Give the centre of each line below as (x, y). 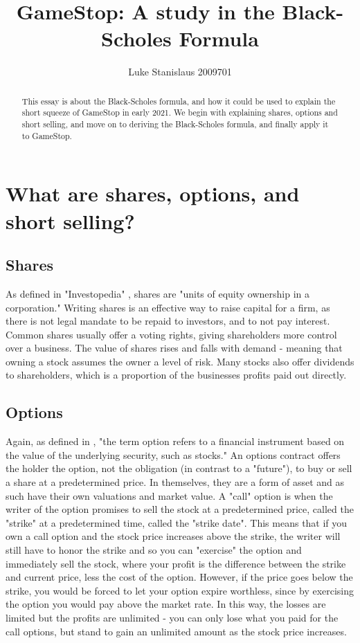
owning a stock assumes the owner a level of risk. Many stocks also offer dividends (180, 361)
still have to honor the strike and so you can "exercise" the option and (154, 550)
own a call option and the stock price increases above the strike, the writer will (173, 536)
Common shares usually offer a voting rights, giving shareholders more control (171, 334)
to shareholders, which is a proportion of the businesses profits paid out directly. (176, 375)
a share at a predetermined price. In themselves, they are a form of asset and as (175, 482)
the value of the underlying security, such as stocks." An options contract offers (173, 454)
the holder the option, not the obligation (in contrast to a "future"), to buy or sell (179, 468)
